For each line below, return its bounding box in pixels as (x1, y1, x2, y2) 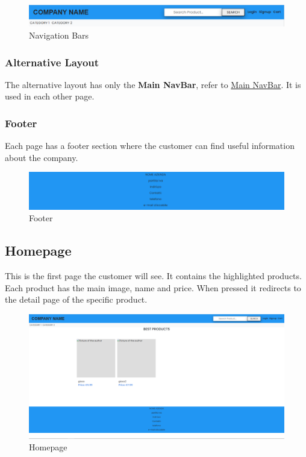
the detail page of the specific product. (5, 293, 148, 306)
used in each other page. (5, 90, 95, 102)
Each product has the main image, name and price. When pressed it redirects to (5, 281, 301, 294)
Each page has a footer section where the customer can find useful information (5, 139, 295, 152)
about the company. (5, 151, 78, 163)
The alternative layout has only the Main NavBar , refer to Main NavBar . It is (5, 78, 301, 90)
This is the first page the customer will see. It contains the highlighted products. (5, 269, 302, 282)
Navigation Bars (29, 29, 89, 42)
